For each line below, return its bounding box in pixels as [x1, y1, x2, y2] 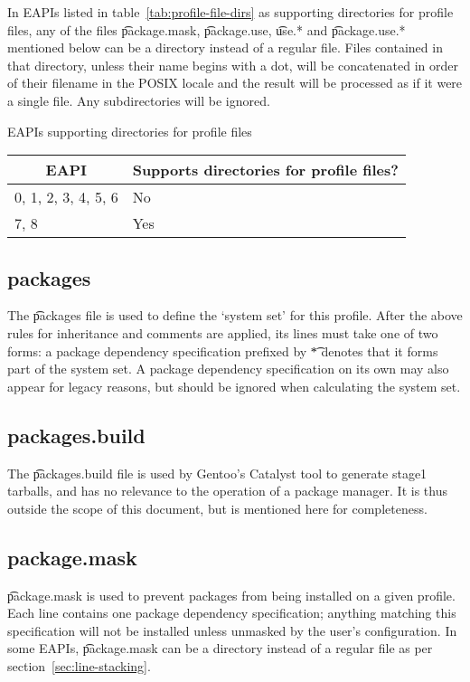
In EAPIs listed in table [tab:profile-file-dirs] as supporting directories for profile [7, 3, 454, 21]
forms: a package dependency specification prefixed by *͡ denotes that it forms [7, 341, 438, 360]
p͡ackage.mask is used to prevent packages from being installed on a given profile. [7, 585, 456, 604]
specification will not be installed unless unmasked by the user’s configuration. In [7, 620, 457, 639]
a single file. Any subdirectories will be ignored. [7, 90, 270, 109]
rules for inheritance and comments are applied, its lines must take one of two [7, 323, 438, 342]
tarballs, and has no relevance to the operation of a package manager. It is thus [7, 481, 447, 500]
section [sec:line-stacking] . [7, 656, 151, 675]
